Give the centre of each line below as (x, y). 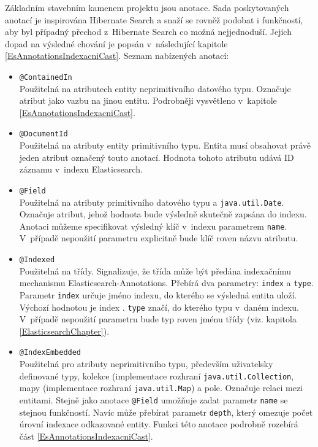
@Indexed (37, 260)
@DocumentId (44, 134)
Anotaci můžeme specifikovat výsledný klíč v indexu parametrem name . (153, 226)
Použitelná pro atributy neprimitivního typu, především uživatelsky (146, 364)
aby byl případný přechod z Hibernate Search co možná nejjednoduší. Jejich (148, 32)
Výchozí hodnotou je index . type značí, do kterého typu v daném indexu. (159, 307)
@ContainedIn (46, 77)
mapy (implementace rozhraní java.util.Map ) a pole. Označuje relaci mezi (161, 388)
